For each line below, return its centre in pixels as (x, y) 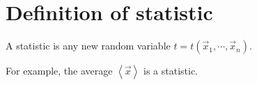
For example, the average (59, 71)
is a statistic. (171, 71)
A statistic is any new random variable (88, 46)
